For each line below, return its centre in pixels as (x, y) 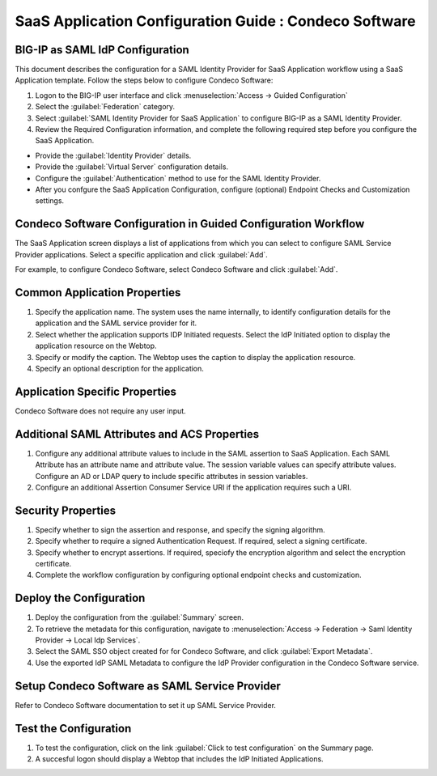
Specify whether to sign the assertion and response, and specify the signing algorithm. (180, 529)
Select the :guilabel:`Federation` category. (105, 107)
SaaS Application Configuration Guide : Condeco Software (215, 21)
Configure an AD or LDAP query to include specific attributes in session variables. (172, 476)
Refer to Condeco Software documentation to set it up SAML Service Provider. (146, 705)
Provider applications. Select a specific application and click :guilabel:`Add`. (142, 254)
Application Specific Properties (96, 391)
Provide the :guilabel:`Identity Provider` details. (113, 155)
